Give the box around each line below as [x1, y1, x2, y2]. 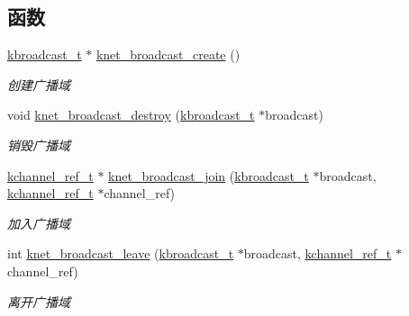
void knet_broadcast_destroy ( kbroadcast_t [7, 105, 255, 124]
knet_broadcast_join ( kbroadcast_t [108, 166, 309, 185]
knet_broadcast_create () [95, 45, 241, 64]
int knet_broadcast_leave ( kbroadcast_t [7, 244, 234, 263]
